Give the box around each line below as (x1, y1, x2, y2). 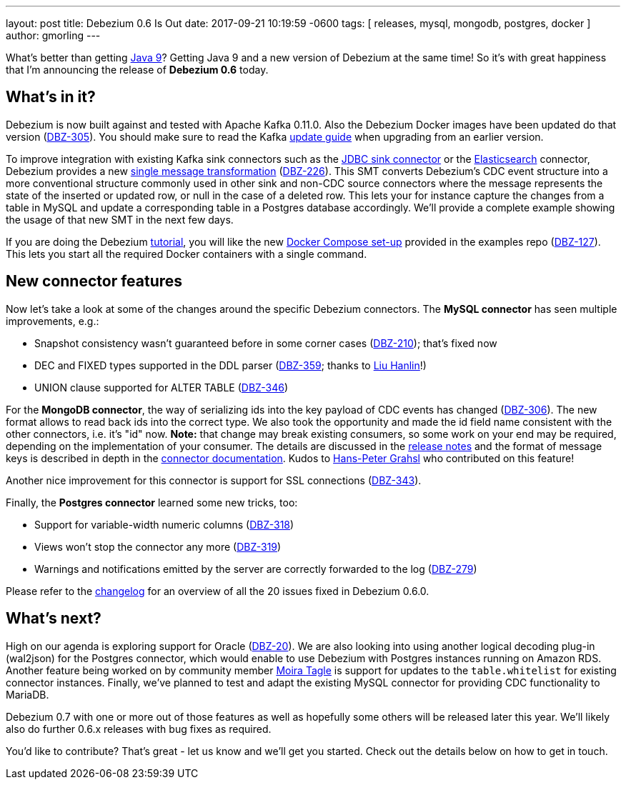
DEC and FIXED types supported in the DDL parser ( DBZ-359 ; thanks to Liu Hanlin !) (34, 359, 427, 371)
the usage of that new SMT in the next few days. (6, 213, 234, 226)
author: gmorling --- (6, 29, 101, 41)
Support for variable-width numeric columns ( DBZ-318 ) (34, 518, 294, 531)
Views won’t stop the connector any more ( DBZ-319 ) (34, 540, 282, 553)
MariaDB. (6, 688, 49, 701)
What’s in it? (6, 88, 96, 106)
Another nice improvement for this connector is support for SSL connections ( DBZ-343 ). (6, 474, 422, 486)
